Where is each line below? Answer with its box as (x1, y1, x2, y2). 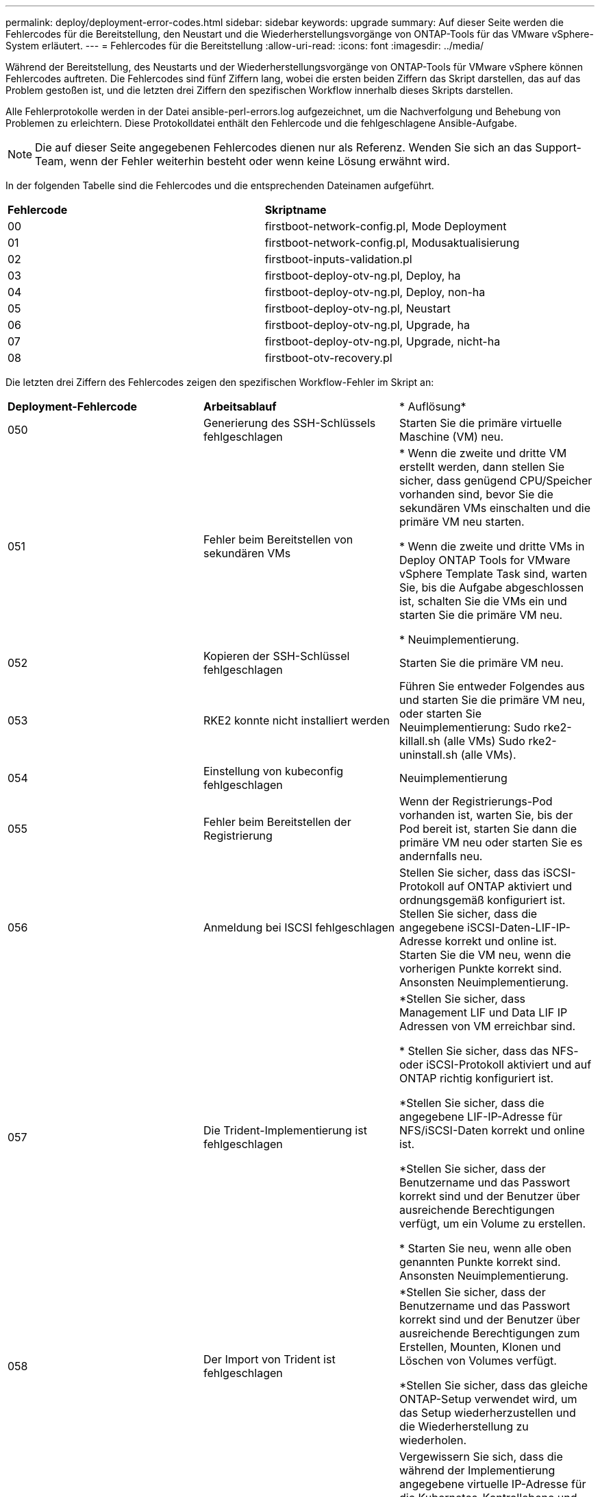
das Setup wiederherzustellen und (399, 1406, 576, 1420)
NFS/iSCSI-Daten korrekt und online (399, 1123, 585, 1137)
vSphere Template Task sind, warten (399, 567, 588, 581)
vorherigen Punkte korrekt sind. (399, 962, 562, 975)
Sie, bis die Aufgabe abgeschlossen (399, 581, 584, 594)
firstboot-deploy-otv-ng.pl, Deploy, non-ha (264, 285, 486, 299)
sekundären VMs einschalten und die (399, 501, 591, 515)
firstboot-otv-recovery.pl (264, 351, 392, 365)
